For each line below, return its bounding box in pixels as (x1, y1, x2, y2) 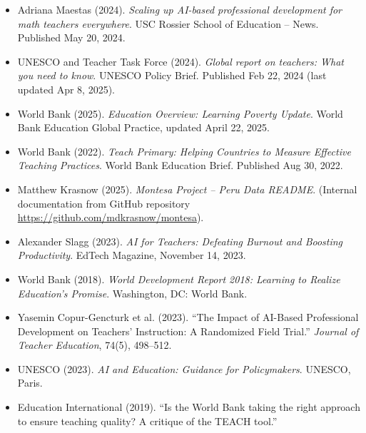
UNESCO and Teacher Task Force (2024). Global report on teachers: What (17, 54, 344, 68)
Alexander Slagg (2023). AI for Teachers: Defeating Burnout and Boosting (17, 233, 343, 248)
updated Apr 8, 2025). (17, 81, 115, 96)
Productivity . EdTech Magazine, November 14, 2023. (17, 248, 246, 263)
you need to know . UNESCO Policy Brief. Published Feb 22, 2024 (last (17, 68, 327, 83)
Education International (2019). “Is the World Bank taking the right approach (17, 399, 360, 414)
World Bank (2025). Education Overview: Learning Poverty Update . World (17, 106, 343, 121)
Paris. (17, 375, 43, 390)
